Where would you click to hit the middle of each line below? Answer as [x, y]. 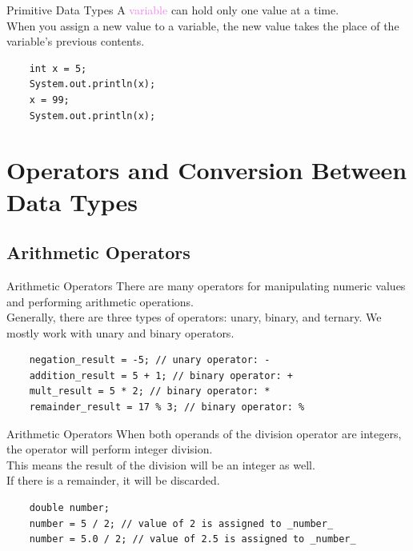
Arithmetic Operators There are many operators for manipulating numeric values [206, 285]
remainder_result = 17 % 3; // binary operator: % [167, 407]
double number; [69, 508]
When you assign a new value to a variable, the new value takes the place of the [203, 25]
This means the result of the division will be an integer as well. [161, 464]
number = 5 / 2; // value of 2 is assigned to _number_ [181, 523]
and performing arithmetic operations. [100, 301]
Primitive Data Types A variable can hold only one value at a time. [173, 10]
